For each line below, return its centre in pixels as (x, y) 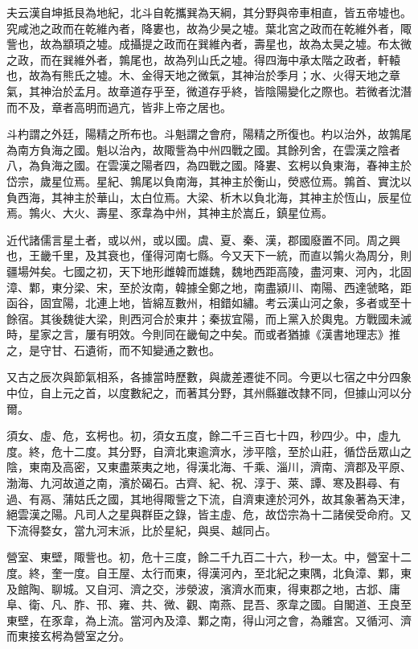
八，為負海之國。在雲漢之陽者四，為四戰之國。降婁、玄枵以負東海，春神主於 (209, 165)
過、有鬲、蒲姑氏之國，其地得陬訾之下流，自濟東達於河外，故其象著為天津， (209, 498)
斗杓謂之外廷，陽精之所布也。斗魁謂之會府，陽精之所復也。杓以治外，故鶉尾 (209, 134)
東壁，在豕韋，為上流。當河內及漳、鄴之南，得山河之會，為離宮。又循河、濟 (209, 620)
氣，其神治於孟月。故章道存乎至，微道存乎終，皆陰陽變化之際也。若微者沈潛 (209, 90)
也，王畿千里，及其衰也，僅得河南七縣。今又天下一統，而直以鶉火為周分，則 (209, 255)
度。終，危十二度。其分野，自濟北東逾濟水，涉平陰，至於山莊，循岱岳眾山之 (209, 451)
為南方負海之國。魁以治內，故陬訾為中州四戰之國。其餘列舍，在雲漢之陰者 (203, 149)
